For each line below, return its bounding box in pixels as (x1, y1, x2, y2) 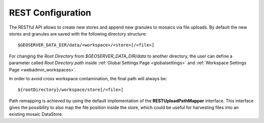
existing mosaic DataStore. (9, 111, 63, 117)
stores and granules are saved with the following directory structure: (9, 31, 147, 36)
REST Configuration (9, 7, 91, 18)
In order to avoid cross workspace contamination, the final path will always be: (9, 75, 167, 81)
